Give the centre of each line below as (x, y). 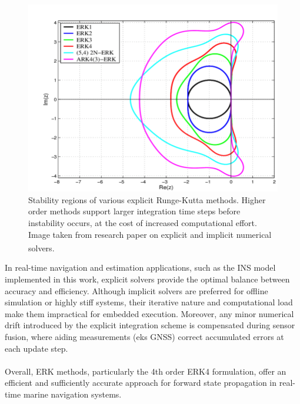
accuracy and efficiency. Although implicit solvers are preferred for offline (136, 290)
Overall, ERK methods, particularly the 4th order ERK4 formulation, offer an (146, 371)
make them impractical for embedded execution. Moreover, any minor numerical (149, 313)
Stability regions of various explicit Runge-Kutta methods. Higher (147, 199)
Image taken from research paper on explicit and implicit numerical (150, 234)
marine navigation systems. (72, 394)
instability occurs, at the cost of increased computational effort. (143, 223)
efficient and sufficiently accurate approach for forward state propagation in (141, 383)
